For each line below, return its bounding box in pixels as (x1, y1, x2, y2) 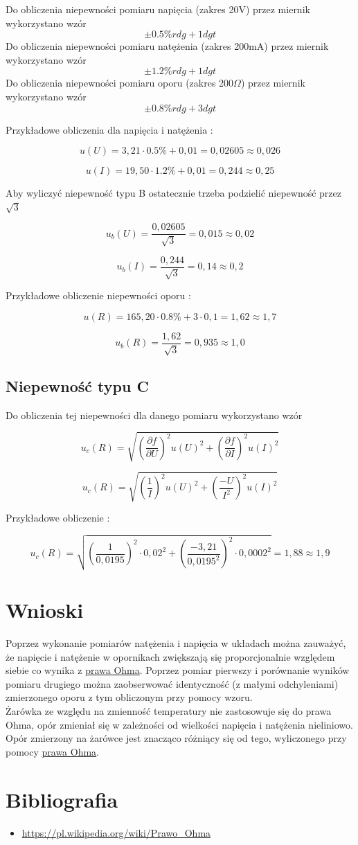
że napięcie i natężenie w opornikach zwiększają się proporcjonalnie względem (6, 649, 335, 664)
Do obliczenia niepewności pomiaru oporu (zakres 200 (6, 75, 234, 90)
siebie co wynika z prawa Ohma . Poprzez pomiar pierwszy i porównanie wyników (6, 663, 350, 677)
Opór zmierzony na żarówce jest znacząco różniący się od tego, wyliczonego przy (6, 731, 347, 745)
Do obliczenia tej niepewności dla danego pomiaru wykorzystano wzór (6, 407, 303, 422)
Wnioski (6, 596, 84, 624)
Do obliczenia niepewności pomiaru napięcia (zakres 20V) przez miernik (6, 2, 310, 16)
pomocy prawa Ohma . (6, 744, 100, 758)
